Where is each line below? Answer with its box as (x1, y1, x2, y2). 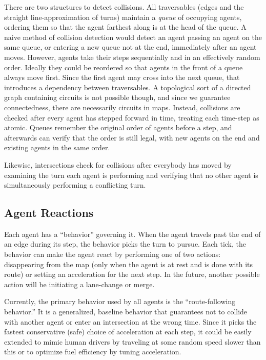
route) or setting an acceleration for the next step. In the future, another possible (4, 269, 260, 279)
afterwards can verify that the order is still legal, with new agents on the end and (4, 132, 260, 143)
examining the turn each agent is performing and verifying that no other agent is (4, 169, 258, 180)
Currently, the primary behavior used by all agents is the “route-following (4, 296, 236, 307)
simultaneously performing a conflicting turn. (4, 179, 146, 190)
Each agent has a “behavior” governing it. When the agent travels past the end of (4, 228, 261, 239)
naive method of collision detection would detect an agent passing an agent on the (4, 31, 262, 42)
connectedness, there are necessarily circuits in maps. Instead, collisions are (4, 102, 240, 112)
